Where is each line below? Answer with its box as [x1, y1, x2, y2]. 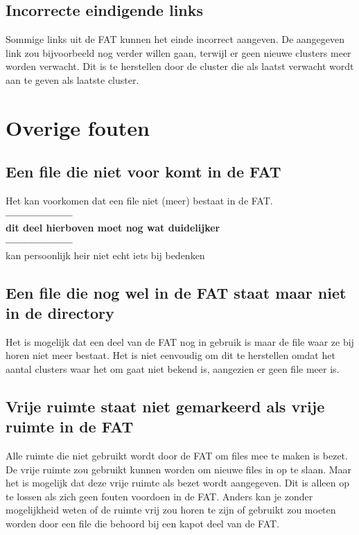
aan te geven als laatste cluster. [6, 72, 139, 87]
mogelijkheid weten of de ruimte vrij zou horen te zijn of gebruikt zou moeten [6, 502, 336, 517]
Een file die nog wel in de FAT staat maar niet [6, 281, 347, 303]
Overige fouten [6, 113, 150, 141]
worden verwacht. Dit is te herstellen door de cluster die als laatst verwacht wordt [6, 59, 354, 73]
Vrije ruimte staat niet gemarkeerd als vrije [6, 395, 325, 416]
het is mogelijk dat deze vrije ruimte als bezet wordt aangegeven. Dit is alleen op [6, 475, 349, 490]
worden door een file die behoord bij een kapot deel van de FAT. [6, 516, 280, 531]
